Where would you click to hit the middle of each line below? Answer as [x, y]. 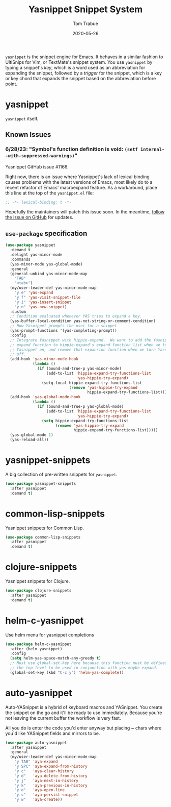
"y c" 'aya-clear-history [44, 771]
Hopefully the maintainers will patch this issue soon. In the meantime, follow [85, 212]
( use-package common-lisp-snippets [43, 537]
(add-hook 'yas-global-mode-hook [45, 397]
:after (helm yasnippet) [36, 649]
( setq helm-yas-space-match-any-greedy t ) [55, 658]
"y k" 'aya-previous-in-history [51, 785]
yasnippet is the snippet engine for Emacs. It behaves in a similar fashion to [84, 57]
